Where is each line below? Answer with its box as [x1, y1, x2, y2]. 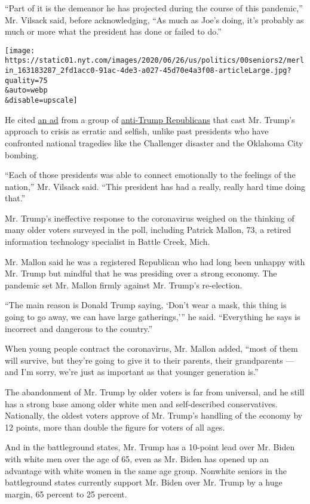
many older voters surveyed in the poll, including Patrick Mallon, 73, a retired [5, 223, 291, 236]
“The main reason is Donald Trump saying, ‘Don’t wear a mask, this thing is [5, 299, 287, 311]
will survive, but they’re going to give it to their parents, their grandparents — [5, 354, 294, 366]
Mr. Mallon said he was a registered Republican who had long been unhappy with [5, 255, 305, 268]
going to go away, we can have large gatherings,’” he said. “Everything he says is [5, 311, 300, 323]
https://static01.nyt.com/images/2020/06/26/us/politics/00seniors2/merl [5, 56, 305, 65]
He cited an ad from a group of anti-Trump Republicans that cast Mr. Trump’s [5, 113, 295, 125]
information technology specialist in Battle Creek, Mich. [5, 235, 210, 248]
